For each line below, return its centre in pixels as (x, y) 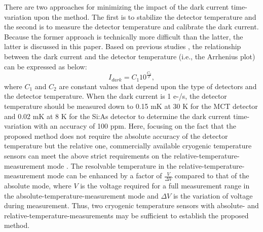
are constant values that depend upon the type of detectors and (158, 86)
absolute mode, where (38, 186)
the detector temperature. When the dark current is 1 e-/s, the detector (116, 96)
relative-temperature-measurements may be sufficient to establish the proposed (126, 215)
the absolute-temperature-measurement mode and (81, 195)
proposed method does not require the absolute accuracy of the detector (116, 136)
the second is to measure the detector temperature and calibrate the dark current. (131, 27)
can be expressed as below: (46, 66)
